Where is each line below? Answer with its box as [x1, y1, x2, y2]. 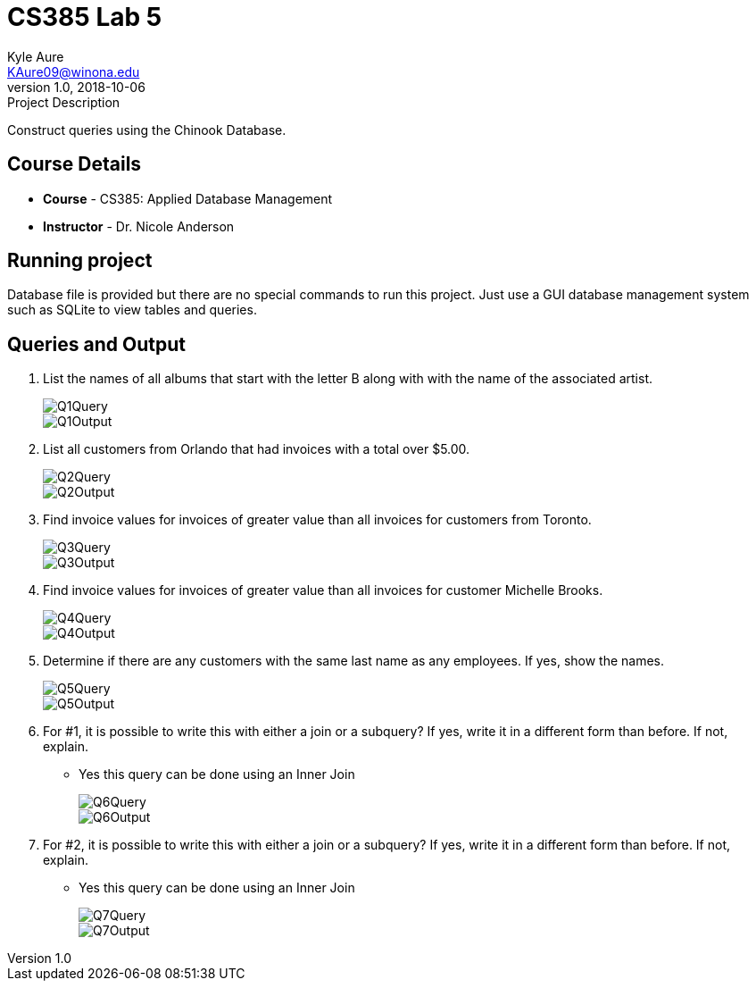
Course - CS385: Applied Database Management [43, 190, 333, 206]
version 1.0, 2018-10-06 [7, 79, 145, 95]
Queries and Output [7, 332, 186, 356]
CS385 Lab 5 [7, 2, 162, 32]
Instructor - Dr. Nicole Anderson [43, 218, 235, 234]
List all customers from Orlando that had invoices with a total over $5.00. [43, 441, 470, 457]
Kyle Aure [7, 48, 64, 64]
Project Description [7, 94, 120, 110]
